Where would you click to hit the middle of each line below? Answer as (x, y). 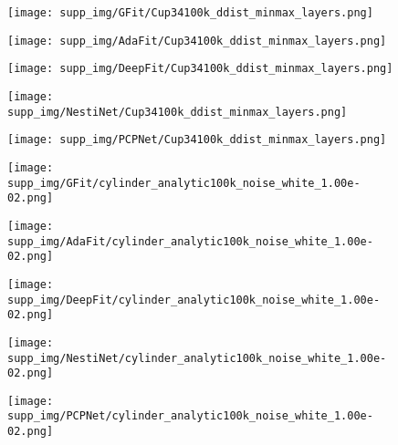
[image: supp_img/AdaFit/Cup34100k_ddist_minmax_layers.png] (197, 41)
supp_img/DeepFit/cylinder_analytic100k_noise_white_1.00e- (194, 300)
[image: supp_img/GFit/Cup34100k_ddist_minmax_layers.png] (190, 13)
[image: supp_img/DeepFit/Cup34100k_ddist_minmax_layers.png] (200, 69)
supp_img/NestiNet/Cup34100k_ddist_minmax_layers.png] (178, 112)
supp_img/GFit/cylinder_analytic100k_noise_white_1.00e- (184, 183)
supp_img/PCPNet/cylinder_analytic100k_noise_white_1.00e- (190, 416)
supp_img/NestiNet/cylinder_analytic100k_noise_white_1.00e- (197, 358)
